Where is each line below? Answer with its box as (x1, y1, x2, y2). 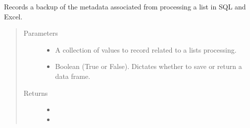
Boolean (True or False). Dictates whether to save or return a (55, 61, 242, 71)
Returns (23, 87, 48, 98)
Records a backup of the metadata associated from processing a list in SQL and (4, 1, 246, 11)
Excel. (4, 11, 23, 21)
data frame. (55, 70, 91, 81)
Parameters (23, 28, 58, 38)
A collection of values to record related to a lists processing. (55, 44, 237, 55)
